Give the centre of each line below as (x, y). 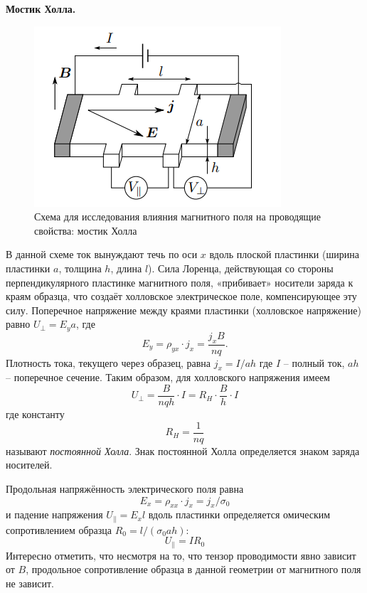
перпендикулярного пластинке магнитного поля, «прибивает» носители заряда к (180, 282)
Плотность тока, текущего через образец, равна (108, 362)
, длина (126, 268)
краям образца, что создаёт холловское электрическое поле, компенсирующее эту (181, 296)
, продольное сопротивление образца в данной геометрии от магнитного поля (193, 569)
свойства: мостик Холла (86, 230)
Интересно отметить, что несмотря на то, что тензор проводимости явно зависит (181, 555)
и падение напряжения (54, 514)
